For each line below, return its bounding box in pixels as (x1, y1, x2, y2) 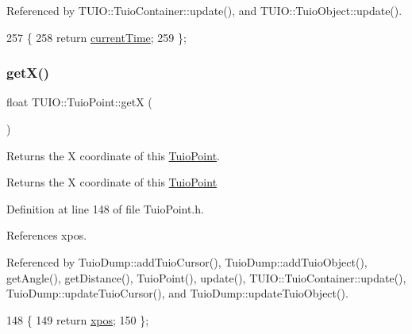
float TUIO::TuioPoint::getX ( (6, 94, 152, 110)
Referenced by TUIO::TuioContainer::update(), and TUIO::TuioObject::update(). (6, 2, 402, 18)
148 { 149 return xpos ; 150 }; (6, 311, 149, 328)
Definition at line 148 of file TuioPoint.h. (6, 200, 204, 217)
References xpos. (6, 227, 87, 244)
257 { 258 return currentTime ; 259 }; (6, 29, 187, 45)
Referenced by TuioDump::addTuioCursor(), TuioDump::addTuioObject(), (6, 253, 368, 270)
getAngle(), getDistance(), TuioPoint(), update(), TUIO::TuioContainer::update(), (6, 269, 406, 286)
